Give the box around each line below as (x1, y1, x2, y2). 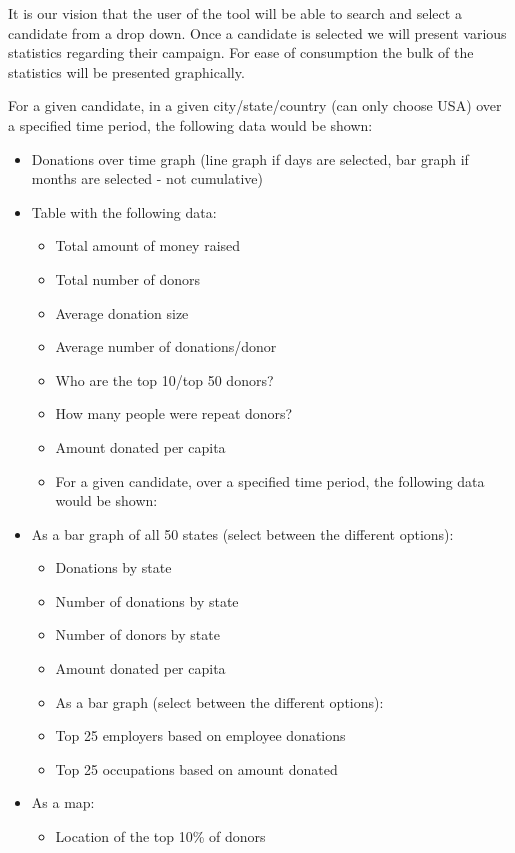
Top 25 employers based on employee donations (55, 725, 346, 746)
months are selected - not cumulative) (31, 168, 263, 189)
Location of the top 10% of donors (55, 826, 266, 847)
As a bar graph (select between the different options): (55, 691, 384, 712)
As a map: (31, 792, 95, 813)
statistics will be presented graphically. (8, 61, 245, 82)
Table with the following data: (31, 201, 217, 222)
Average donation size (55, 302, 189, 323)
